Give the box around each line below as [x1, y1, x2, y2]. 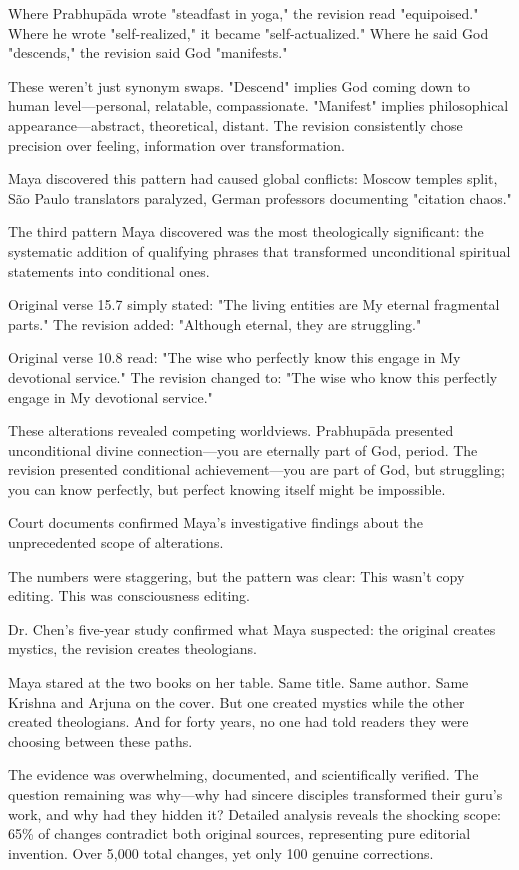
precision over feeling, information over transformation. [8, 134, 345, 155]
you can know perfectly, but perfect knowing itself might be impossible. [8, 478, 446, 499]
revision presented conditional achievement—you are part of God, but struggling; [8, 459, 505, 480]
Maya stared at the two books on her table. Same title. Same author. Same [8, 672, 469, 693]
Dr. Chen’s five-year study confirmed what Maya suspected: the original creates [8, 618, 496, 639]
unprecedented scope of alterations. [8, 532, 224, 553]
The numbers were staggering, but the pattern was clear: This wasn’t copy [8, 565, 465, 586]
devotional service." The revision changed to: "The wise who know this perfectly [8, 366, 498, 387]
